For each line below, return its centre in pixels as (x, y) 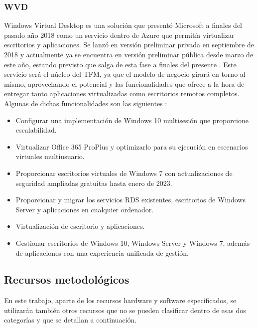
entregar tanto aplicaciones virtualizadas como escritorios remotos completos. (122, 93)
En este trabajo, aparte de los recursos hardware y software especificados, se (120, 300)
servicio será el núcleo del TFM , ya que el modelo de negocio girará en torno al (125, 74)
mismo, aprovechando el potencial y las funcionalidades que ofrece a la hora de (124, 83)
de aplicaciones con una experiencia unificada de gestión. (102, 252)
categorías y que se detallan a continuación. (70, 320)
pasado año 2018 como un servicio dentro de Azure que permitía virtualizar (119, 35)
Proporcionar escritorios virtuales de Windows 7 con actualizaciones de (124, 173)
